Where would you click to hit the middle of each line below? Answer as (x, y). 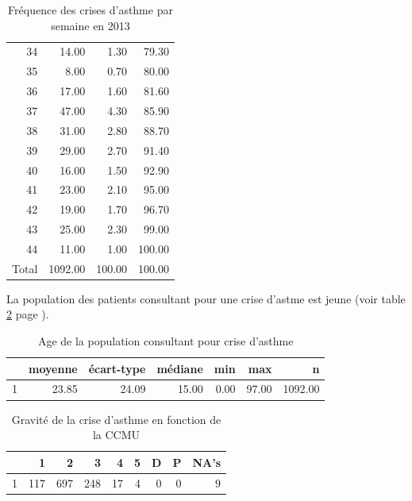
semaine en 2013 (90, 25)
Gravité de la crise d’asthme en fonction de (116, 419)
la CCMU (116, 435)
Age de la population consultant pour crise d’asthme (166, 341)
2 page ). (28, 314)
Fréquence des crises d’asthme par (90, 10)
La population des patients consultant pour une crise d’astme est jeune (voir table (206, 298)
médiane (180, 368)
